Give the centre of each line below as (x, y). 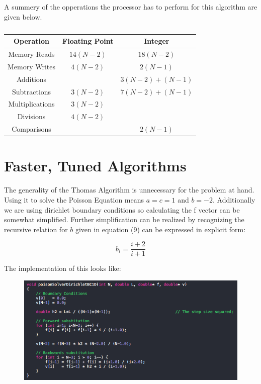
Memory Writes (32, 66)
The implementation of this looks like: (63, 268)
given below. (23, 16)
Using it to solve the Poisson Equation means (74, 199)
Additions (31, 79)
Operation (31, 41)
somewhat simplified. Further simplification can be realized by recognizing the (124, 219)
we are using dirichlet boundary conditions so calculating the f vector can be (122, 209)
